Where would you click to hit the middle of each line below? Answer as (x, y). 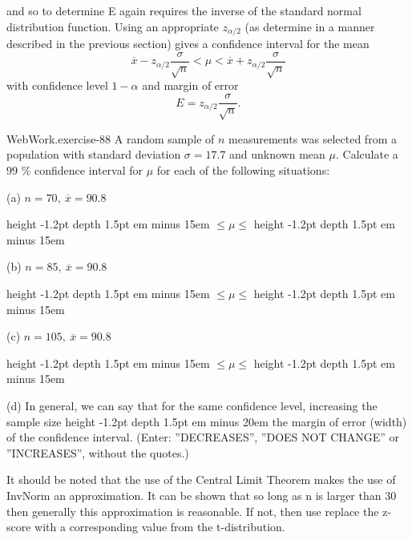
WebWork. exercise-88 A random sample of (111, 138)
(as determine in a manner (310, 26)
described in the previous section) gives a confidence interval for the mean (188, 44)
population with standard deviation (94, 154)
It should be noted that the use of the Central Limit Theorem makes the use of (201, 480)
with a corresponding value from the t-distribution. (160, 527)
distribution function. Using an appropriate (113, 26)
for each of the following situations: (243, 170)
